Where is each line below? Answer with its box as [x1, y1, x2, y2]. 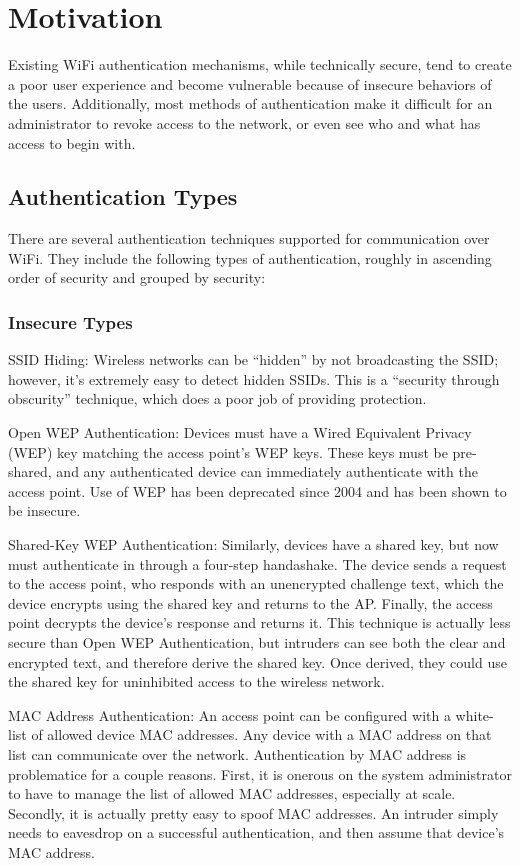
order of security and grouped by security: [8, 267, 266, 288]
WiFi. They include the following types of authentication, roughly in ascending [8, 247, 492, 268]
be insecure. [8, 500, 81, 521]
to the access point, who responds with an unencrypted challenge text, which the [8, 573, 504, 594]
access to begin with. [8, 132, 136, 153]
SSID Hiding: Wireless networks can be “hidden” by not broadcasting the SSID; [8, 349, 499, 370]
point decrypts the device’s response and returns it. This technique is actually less [8, 612, 511, 633]
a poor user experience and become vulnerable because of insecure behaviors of [8, 73, 492, 94]
